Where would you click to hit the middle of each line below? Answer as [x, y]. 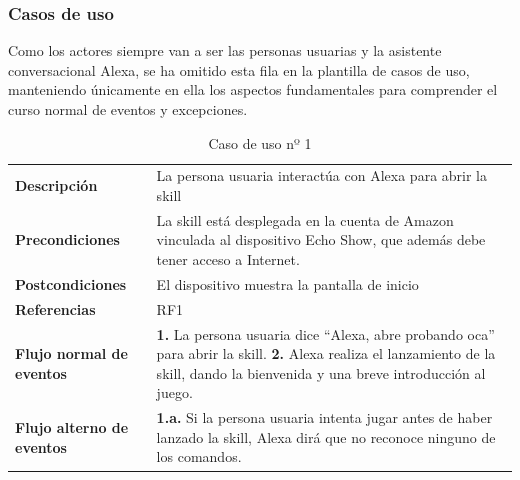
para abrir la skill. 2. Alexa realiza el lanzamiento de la [326, 353]
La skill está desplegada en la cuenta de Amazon [305, 219]
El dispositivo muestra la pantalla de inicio [287, 283]
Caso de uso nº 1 [260, 142]
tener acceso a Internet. [228, 259]
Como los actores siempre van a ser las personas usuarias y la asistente [225, 50]
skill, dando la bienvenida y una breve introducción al [321, 372]
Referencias [55, 308]
